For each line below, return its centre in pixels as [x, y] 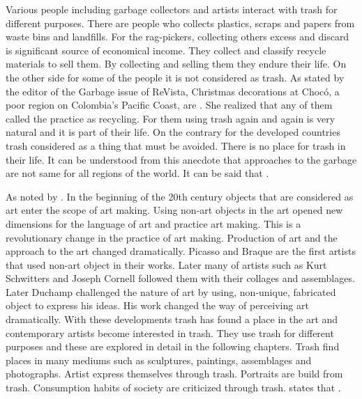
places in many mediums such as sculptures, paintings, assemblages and [159, 360]
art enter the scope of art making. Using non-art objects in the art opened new [174, 210]
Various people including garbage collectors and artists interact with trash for [172, 9]
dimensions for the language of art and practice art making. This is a [153, 223]
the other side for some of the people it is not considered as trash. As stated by [175, 77]
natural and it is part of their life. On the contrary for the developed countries [173, 132]
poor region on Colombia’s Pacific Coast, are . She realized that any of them [169, 105]
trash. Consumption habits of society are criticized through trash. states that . [173, 388]
